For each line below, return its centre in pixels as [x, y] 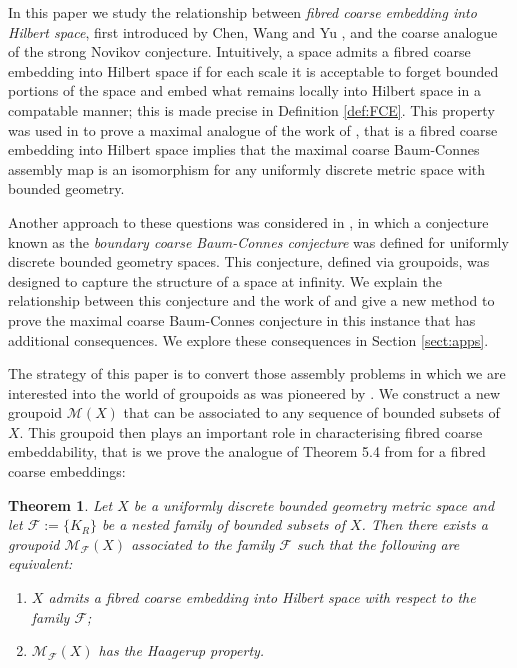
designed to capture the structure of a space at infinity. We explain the [225, 280]
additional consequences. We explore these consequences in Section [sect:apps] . [248, 339]
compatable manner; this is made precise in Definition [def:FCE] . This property [251, 109]
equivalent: [40, 563]
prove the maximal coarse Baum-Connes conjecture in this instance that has [242, 319]
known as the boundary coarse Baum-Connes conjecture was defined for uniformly [258, 241]
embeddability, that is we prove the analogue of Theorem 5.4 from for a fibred [247, 451]
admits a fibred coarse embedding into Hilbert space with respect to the [262, 597]
